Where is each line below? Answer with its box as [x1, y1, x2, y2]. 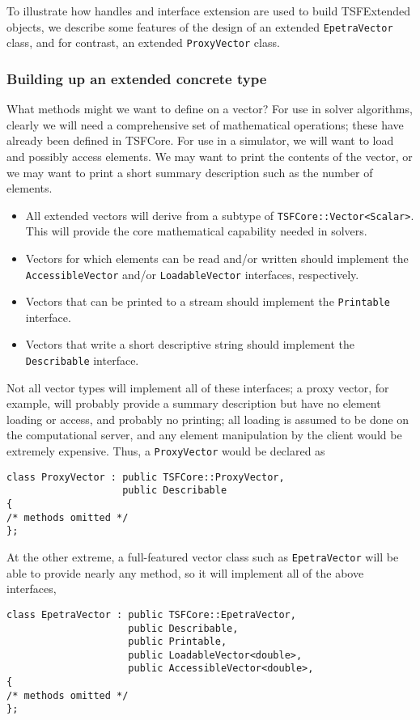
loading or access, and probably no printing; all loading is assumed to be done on [6, 410, 409, 427]
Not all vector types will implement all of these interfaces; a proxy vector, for [6, 379, 389, 396]
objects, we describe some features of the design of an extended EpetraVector [6, 18, 393, 35]
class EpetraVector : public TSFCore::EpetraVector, [6, 608, 296, 620]
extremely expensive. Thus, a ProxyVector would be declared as [6, 443, 325, 460]
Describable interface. [25, 352, 139, 369]
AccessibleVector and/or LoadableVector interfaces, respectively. [25, 265, 359, 282]
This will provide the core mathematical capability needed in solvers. [25, 222, 367, 239]
